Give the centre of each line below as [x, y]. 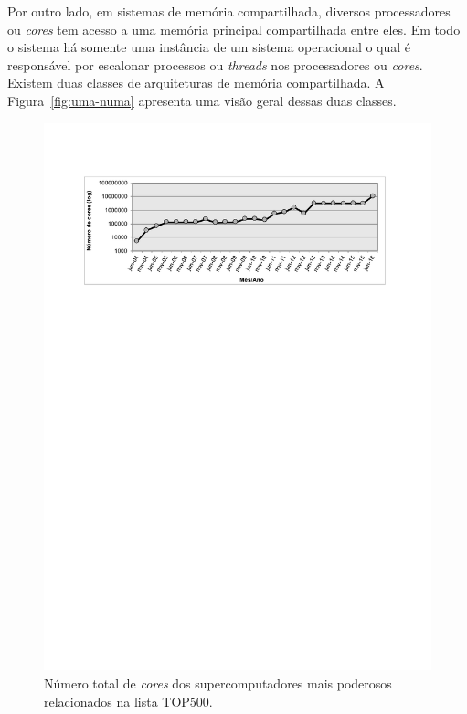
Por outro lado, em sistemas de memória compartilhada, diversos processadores [229, 11]
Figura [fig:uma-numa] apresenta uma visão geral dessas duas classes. [202, 100]
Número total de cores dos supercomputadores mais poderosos [218, 683]
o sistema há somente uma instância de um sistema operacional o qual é [209, 47]
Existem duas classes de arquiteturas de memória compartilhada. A [196, 83]
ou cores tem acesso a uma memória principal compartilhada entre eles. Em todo [234, 29]
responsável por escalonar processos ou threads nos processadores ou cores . [215, 64]
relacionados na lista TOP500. [128, 701]
